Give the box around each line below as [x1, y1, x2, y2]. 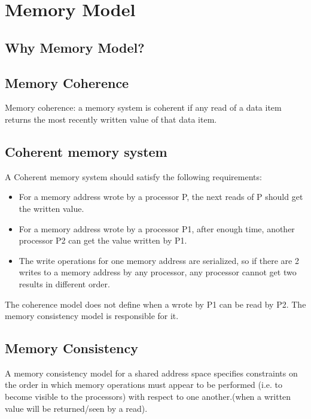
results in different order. [19, 277, 110, 290]
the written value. [19, 202, 84, 214]
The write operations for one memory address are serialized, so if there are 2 [19, 254, 299, 266]
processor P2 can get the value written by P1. [19, 234, 187, 247]
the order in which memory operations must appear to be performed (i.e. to [5, 378, 282, 391]
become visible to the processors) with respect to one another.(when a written [5, 390, 291, 403]
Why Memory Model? [5, 38, 145, 56]
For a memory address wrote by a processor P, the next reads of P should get [19, 190, 303, 203]
